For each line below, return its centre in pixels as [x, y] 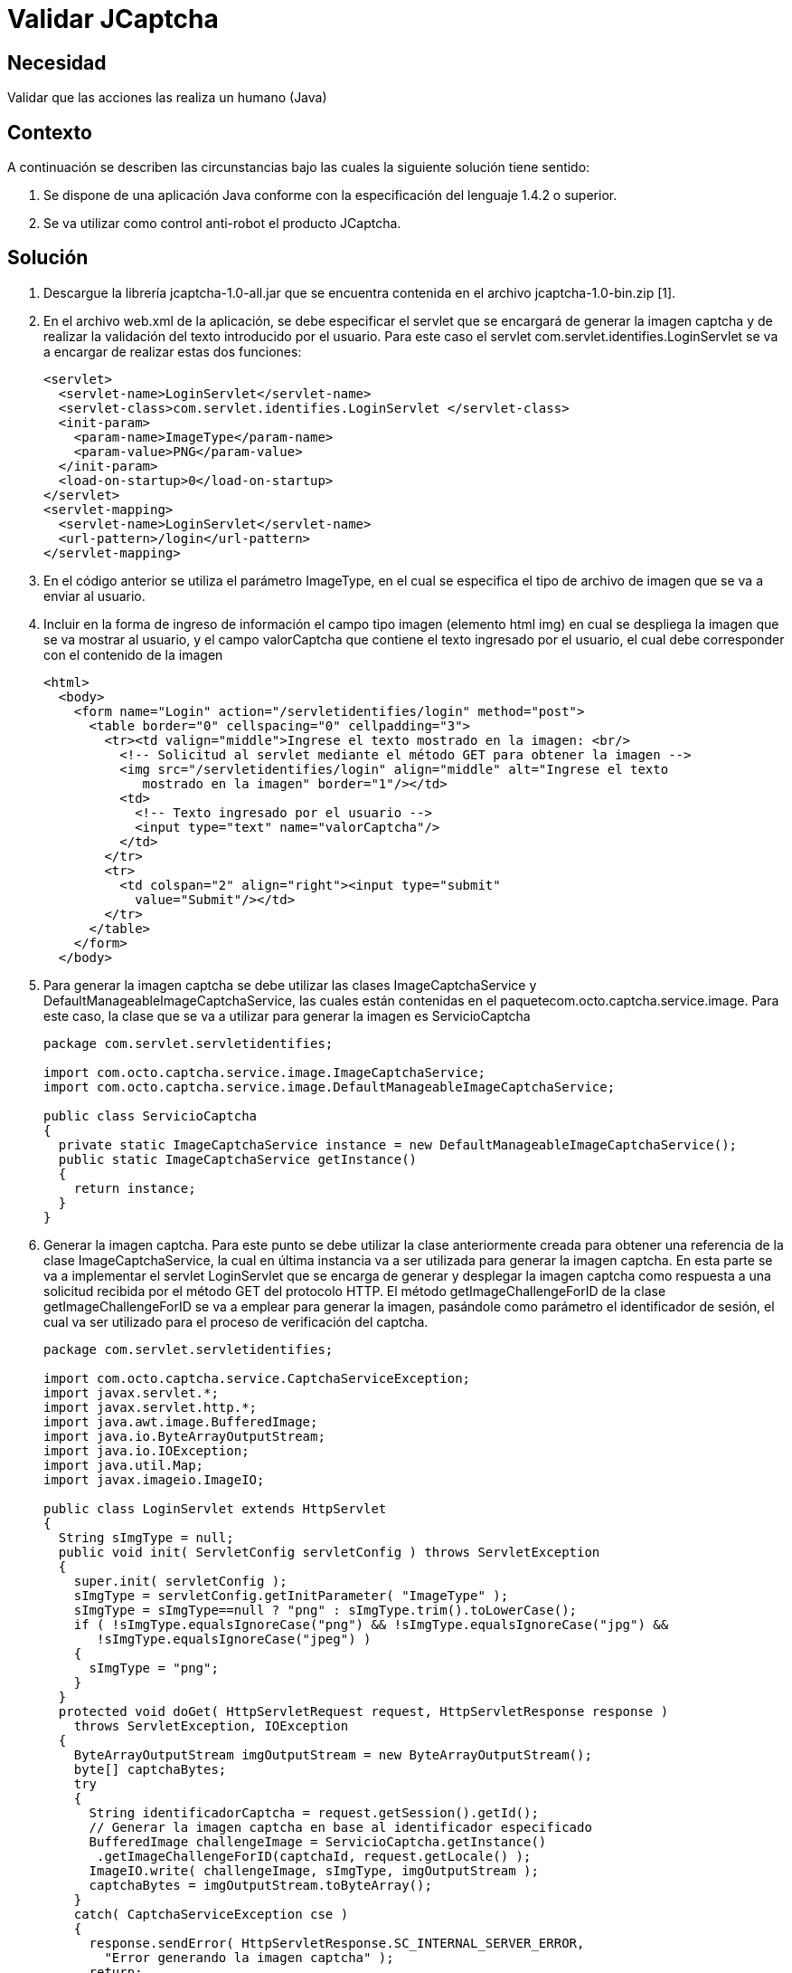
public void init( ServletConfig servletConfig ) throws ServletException [329, 1552]
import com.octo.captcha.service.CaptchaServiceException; [257, 1378]
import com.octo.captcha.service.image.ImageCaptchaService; [264, 1072]
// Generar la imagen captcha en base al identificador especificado [340, 1827]
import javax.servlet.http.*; [151, 1407]
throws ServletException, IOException [211, 1725]
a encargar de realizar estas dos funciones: [173, 351]
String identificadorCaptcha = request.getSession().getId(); [314, 1812]
